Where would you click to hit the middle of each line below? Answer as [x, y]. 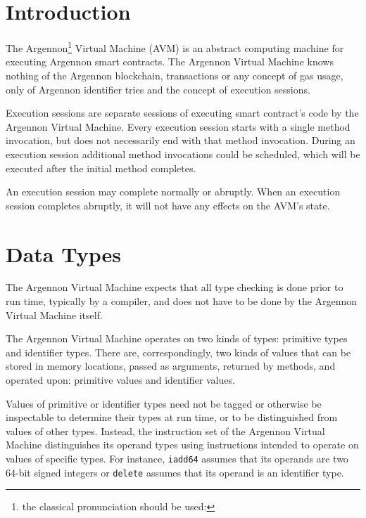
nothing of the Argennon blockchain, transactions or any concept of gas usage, [175, 75]
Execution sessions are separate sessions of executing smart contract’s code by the [182, 113]
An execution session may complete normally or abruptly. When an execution [173, 192]
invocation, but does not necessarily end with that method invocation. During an [181, 140]
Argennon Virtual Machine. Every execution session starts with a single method [178, 126]
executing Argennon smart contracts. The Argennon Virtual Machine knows [170, 61]
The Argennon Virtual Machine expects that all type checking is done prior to [175, 287]
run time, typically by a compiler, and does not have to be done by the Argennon [182, 301]
